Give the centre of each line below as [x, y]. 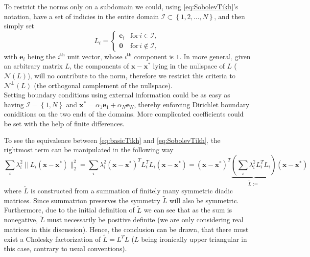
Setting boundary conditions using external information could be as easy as [117, 95]
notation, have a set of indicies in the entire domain [82, 16]
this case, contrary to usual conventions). [65, 248]
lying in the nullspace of [189, 66]
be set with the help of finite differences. [64, 123]
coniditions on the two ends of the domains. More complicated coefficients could [124, 114]
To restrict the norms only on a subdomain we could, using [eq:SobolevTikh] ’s [121, 6]
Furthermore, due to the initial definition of [69, 210]
